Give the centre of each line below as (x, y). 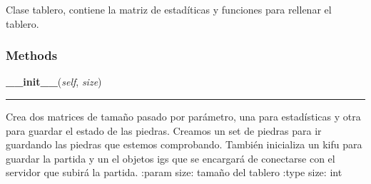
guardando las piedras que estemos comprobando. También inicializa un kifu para (184, 144)
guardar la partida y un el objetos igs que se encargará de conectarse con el (171, 158)
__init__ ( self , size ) (54, 82)
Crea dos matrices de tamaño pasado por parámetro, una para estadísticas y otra (183, 116)
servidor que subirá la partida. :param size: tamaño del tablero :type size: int (174, 172)
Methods (32, 55)
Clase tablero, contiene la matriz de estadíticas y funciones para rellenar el (169, 9)
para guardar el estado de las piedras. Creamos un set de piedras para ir (164, 130)
